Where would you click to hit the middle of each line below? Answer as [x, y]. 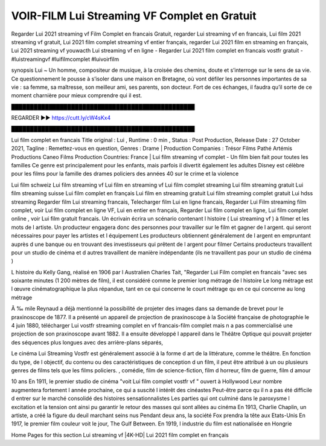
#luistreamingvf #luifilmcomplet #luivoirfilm [65, 59]
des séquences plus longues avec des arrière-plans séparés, [87, 342]
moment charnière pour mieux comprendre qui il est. [77, 95]
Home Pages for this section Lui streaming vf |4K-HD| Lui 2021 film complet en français [120, 435]
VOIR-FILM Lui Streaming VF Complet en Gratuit [134, 16]
